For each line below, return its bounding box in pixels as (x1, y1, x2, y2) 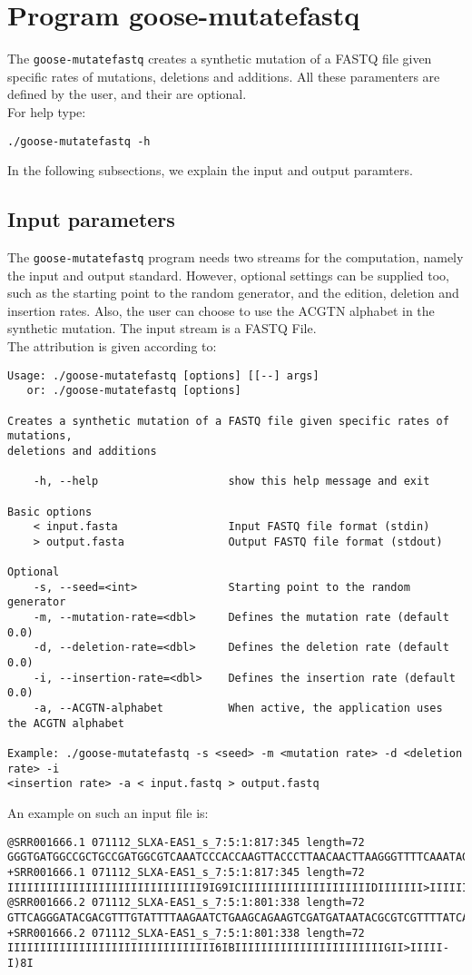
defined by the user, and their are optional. (7, 84, 247, 103)
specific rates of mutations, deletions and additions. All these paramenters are (7, 66, 440, 85)
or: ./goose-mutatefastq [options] (26, 384, 241, 398)
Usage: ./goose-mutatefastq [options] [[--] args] (7, 369, 320, 382)
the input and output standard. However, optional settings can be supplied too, (7, 265, 449, 284)
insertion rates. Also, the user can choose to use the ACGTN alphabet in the (7, 300, 435, 320)
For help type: (7, 102, 86, 121)
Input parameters (7, 205, 175, 233)
